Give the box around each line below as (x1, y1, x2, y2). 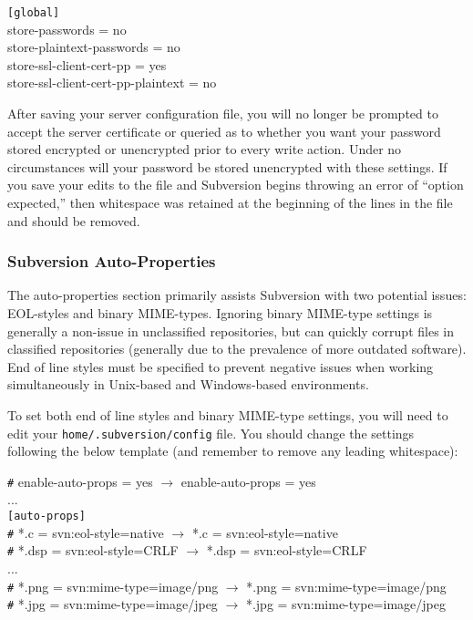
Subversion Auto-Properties (7, 250, 216, 273)
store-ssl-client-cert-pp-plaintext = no (7, 73, 217, 92)
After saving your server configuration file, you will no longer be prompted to (7, 104, 438, 123)
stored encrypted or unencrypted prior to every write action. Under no (7, 139, 402, 159)
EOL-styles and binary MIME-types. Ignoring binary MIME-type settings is (7, 304, 433, 322)
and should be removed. (7, 211, 140, 230)
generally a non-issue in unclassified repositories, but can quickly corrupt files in (7, 321, 454, 340)
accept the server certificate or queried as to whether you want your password (7, 121, 441, 140)
